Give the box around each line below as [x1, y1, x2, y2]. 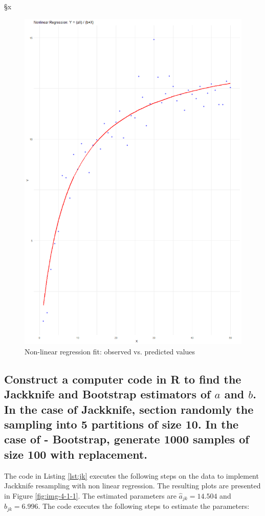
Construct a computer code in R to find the [4, 371, 241, 387]
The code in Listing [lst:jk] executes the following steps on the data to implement [4, 470, 259, 481]
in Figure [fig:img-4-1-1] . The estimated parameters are [4, 490, 176, 501]
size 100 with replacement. [4, 446, 148, 462]
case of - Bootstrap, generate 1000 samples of [4, 431, 249, 447]
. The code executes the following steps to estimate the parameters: [38, 501, 250, 511]
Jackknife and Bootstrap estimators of [4, 386, 211, 402]
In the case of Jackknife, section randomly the [4, 401, 254, 417]
